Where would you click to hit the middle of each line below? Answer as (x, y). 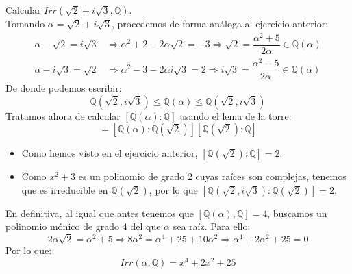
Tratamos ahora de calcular (63, 115)
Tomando (25, 23)
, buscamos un (297, 213)
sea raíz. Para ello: (212, 226)
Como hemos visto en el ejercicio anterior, (110, 153)
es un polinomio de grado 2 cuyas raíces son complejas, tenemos (212, 176)
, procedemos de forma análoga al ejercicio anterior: (220, 23)
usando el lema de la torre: (236, 115)
